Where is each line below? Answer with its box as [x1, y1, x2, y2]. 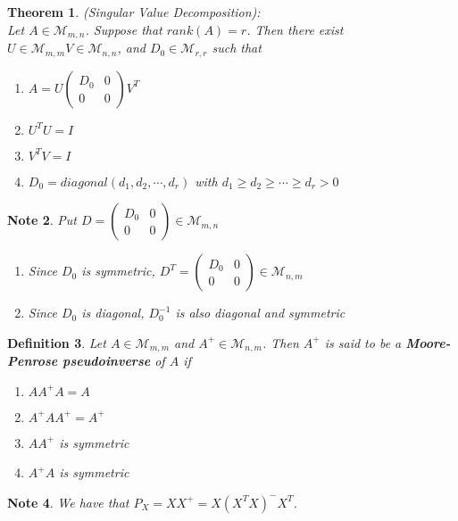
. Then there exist [246, 20, 344, 38]
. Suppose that [85, 20, 162, 38]
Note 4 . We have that [7, 492, 129, 511]
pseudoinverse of [62, 351, 165, 370]
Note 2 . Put [7, 211, 77, 229]
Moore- [405, 333, 451, 351]
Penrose [7, 351, 58, 370]
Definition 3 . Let [7, 333, 106, 351]
